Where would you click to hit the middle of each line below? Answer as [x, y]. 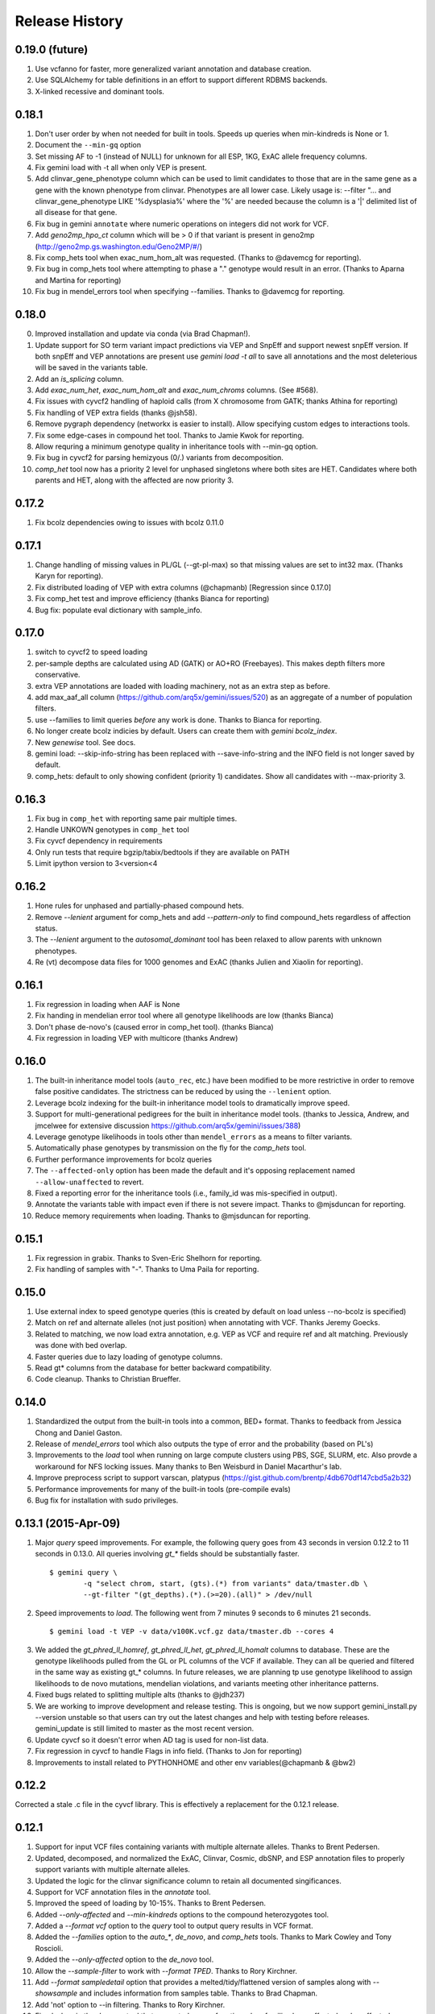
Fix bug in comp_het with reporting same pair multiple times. [136, 818]
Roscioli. [49, 1948]
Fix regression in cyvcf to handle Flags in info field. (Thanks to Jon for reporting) [168, 1751]
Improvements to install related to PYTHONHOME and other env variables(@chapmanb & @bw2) [195, 1762]
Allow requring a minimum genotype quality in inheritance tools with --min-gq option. [176, 446]
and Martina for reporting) [78, 280]
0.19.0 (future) [52, 50]
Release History [69, 21]
